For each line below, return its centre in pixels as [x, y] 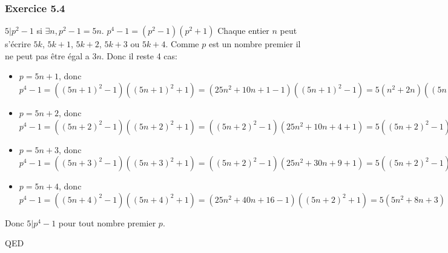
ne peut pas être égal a [47, 55]
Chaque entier [243, 31]
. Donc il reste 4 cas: [139, 55]
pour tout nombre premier [107, 222]
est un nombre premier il [255, 44]
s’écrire [18, 44]
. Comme [182, 44]
